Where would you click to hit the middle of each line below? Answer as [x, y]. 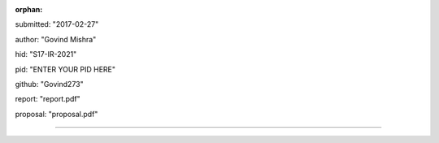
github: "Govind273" [50, 84]
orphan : [29, 9]
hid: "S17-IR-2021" [46, 54]
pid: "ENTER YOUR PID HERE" [65, 69]
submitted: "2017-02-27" [57, 24]
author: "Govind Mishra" [56, 39]
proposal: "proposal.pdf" [57, 114]
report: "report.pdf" [48, 99]
